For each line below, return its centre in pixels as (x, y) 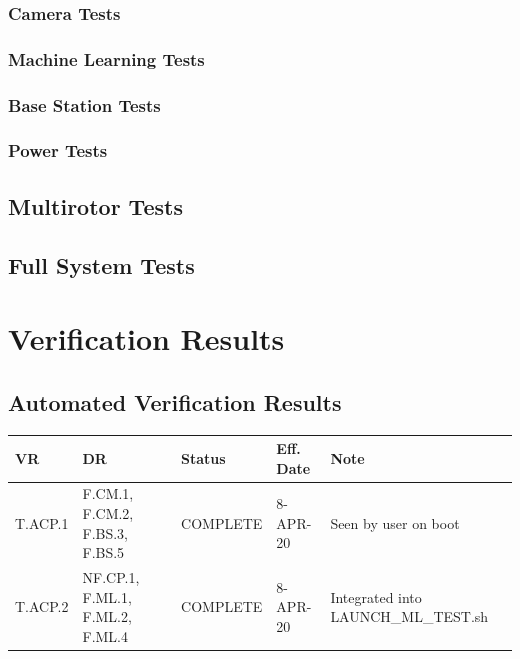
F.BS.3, (105, 532)
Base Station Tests (84, 104)
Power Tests (58, 150)
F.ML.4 (105, 635)
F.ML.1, (107, 596)
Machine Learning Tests (106, 58)
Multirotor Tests (95, 205)
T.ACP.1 (42, 522)
